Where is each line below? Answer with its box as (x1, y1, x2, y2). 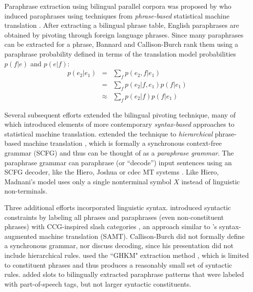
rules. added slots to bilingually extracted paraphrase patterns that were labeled (4, 269, 244, 279)
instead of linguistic (181, 176, 240, 186)
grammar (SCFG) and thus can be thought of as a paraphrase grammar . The (4, 148, 234, 158)
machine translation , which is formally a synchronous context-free (23, 138, 222, 148)
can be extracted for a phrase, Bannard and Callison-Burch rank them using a (4, 39, 238, 49)
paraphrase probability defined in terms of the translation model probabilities (4, 48, 236, 58)
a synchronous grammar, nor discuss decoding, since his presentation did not (4, 240, 234, 251)
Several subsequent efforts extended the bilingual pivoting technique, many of (4, 109, 236, 119)
